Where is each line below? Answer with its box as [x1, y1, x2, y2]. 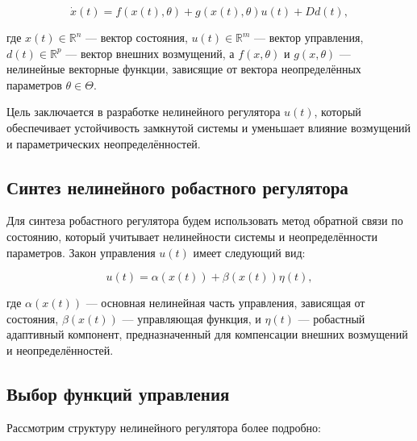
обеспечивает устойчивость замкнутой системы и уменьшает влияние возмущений [6, 119, 411, 135]
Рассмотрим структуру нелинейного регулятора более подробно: [6, 418, 321, 435]
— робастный [298, 310, 365, 327]
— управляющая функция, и [122, 310, 261, 327]
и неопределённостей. [6, 341, 114, 358]
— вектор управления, [254, 29, 364, 45]
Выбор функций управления [6, 381, 230, 406]
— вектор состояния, [85, 29, 188, 45]
